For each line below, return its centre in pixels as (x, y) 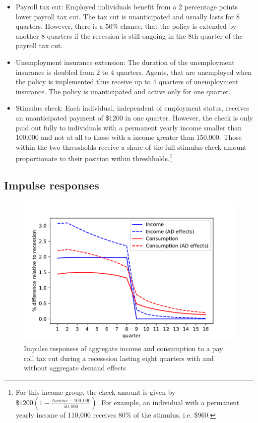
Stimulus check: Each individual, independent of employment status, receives (132, 108)
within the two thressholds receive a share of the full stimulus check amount (131, 147)
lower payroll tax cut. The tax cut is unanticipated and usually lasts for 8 (128, 16)
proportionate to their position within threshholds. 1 (94, 157)
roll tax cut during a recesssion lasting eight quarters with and (119, 358)
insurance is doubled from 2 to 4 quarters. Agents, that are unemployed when (134, 72)
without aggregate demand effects (75, 368)
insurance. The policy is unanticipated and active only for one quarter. (123, 91)
